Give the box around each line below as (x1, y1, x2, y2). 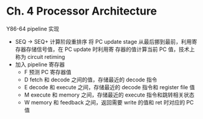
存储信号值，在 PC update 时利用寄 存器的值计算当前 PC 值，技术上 (26, 46, 195, 53)
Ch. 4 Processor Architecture (6, 4, 157, 18)
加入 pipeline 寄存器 (15, 61, 65, 68)
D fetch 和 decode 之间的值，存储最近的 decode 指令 (24, 76, 157, 83)
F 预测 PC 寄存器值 (24, 68, 72, 75)
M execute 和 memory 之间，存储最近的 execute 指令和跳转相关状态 (24, 91, 194, 98)
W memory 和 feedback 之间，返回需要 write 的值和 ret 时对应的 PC (24, 98, 194, 106)
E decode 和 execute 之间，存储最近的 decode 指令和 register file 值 (24, 83, 195, 90)
